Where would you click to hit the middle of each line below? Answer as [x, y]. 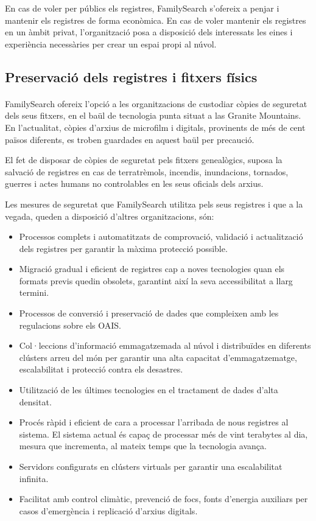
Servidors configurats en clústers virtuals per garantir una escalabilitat [151, 466]
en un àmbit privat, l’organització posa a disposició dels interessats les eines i [149, 32]
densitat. [35, 401]
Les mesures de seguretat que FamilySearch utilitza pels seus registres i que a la [154, 204]
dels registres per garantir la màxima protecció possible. [123, 248]
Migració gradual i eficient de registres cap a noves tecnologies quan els [152, 269]
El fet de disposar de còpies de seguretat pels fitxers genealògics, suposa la [144, 160]
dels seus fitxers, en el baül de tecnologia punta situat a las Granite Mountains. [153, 115]
